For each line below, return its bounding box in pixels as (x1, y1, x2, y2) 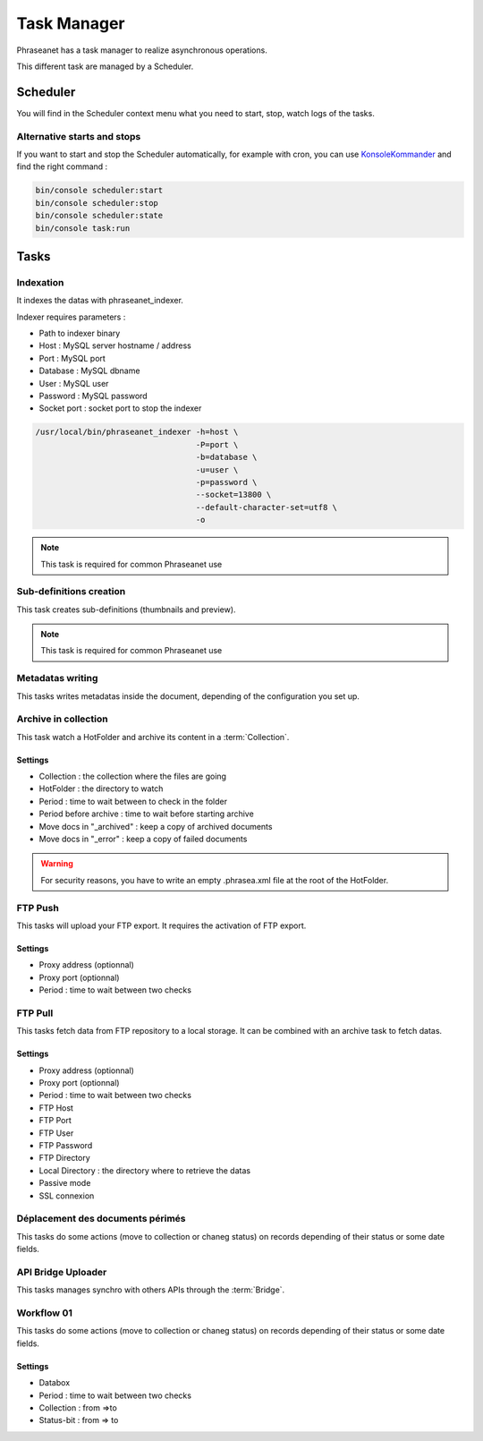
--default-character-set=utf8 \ (195, 502, 338, 512)
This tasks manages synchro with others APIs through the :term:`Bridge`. (16, 1284, 285, 1295)
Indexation (16, 276, 64, 288)
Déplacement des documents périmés (16, 1213, 186, 1225)
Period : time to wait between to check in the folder (38, 796, 228, 806)
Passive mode (38, 1178, 91, 1189)
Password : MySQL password (38, 390, 148, 402)
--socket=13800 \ (195, 490, 272, 500)
